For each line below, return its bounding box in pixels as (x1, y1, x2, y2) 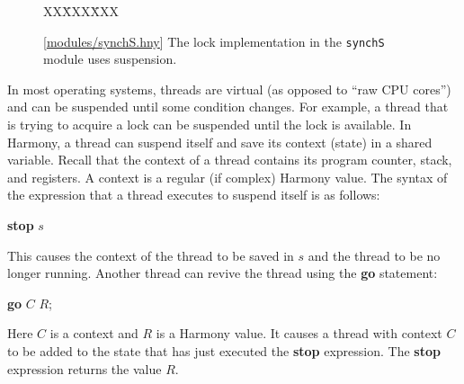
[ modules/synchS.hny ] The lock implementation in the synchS (43, 31, 385, 50)
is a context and (49, 324, 138, 343)
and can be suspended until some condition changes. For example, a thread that (7, 97, 449, 116)
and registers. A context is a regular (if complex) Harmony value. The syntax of (7, 167, 448, 186)
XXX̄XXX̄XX (43, 2, 119, 20)
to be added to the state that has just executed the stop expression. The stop (7, 341, 441, 360)
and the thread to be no (308, 246, 441, 264)
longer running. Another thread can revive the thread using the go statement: (7, 263, 438, 282)
